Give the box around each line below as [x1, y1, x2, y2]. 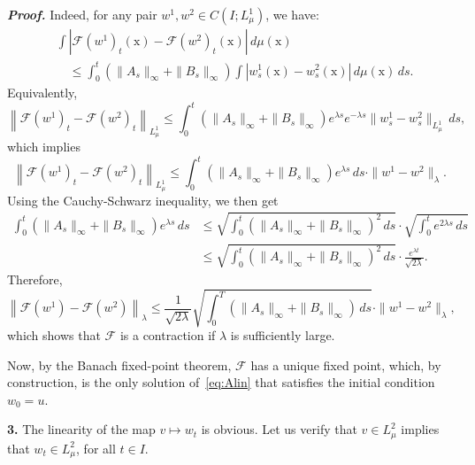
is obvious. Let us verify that [201, 420, 357, 438]
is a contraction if [119, 326, 216, 345]
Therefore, [7, 269, 63, 288]
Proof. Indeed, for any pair [7, 5, 157, 23]
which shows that [7, 326, 101, 345]
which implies [7, 137, 80, 156]
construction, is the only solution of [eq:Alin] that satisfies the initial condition [7, 373, 435, 391]
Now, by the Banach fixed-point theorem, [7, 355, 232, 374]
